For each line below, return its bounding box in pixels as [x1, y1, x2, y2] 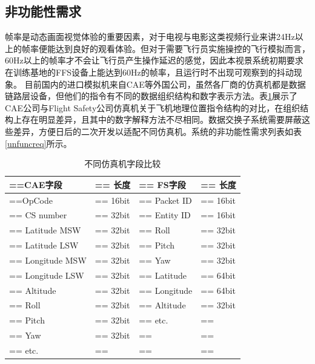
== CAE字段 [9, 178, 62, 190]
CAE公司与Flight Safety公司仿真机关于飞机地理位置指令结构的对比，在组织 [5, 101, 300, 114]
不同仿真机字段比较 [84, 157, 161, 170]
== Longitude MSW [9, 253, 87, 266]
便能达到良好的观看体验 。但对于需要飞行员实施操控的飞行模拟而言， [38, 42, 310, 54]
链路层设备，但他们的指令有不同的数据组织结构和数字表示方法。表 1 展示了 [5, 89, 297, 102]
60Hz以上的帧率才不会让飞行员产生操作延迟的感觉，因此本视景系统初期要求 [5, 54, 303, 67]
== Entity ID [139, 209, 191, 221]
